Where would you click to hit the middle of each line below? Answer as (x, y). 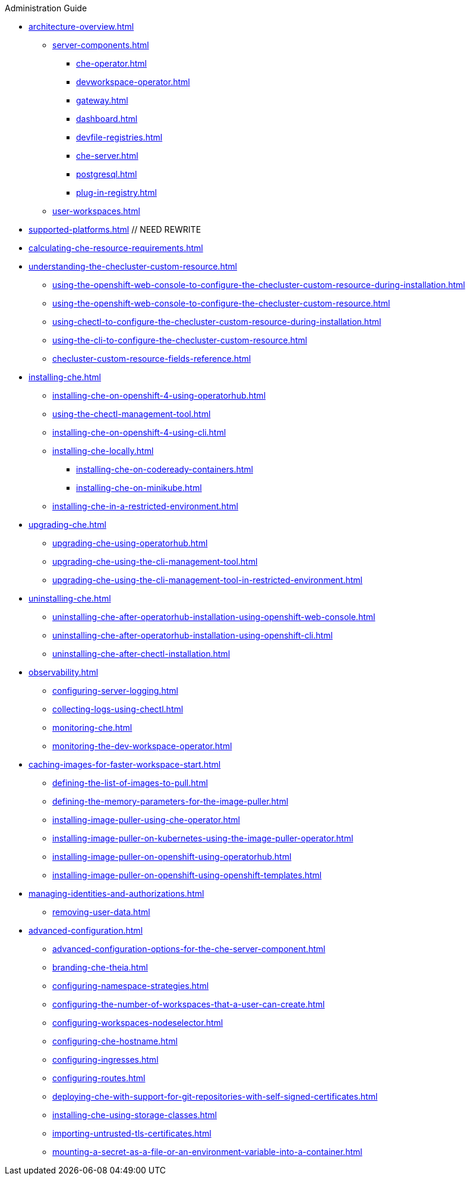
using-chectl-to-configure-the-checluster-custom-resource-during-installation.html (217, 322)
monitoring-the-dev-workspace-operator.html (142, 746)
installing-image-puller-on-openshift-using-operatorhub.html (172, 857)
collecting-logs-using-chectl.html (118, 709)
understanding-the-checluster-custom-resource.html (133, 266)
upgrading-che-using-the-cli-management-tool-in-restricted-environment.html (207, 580)
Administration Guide (46, 8)
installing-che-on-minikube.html (139, 488)
